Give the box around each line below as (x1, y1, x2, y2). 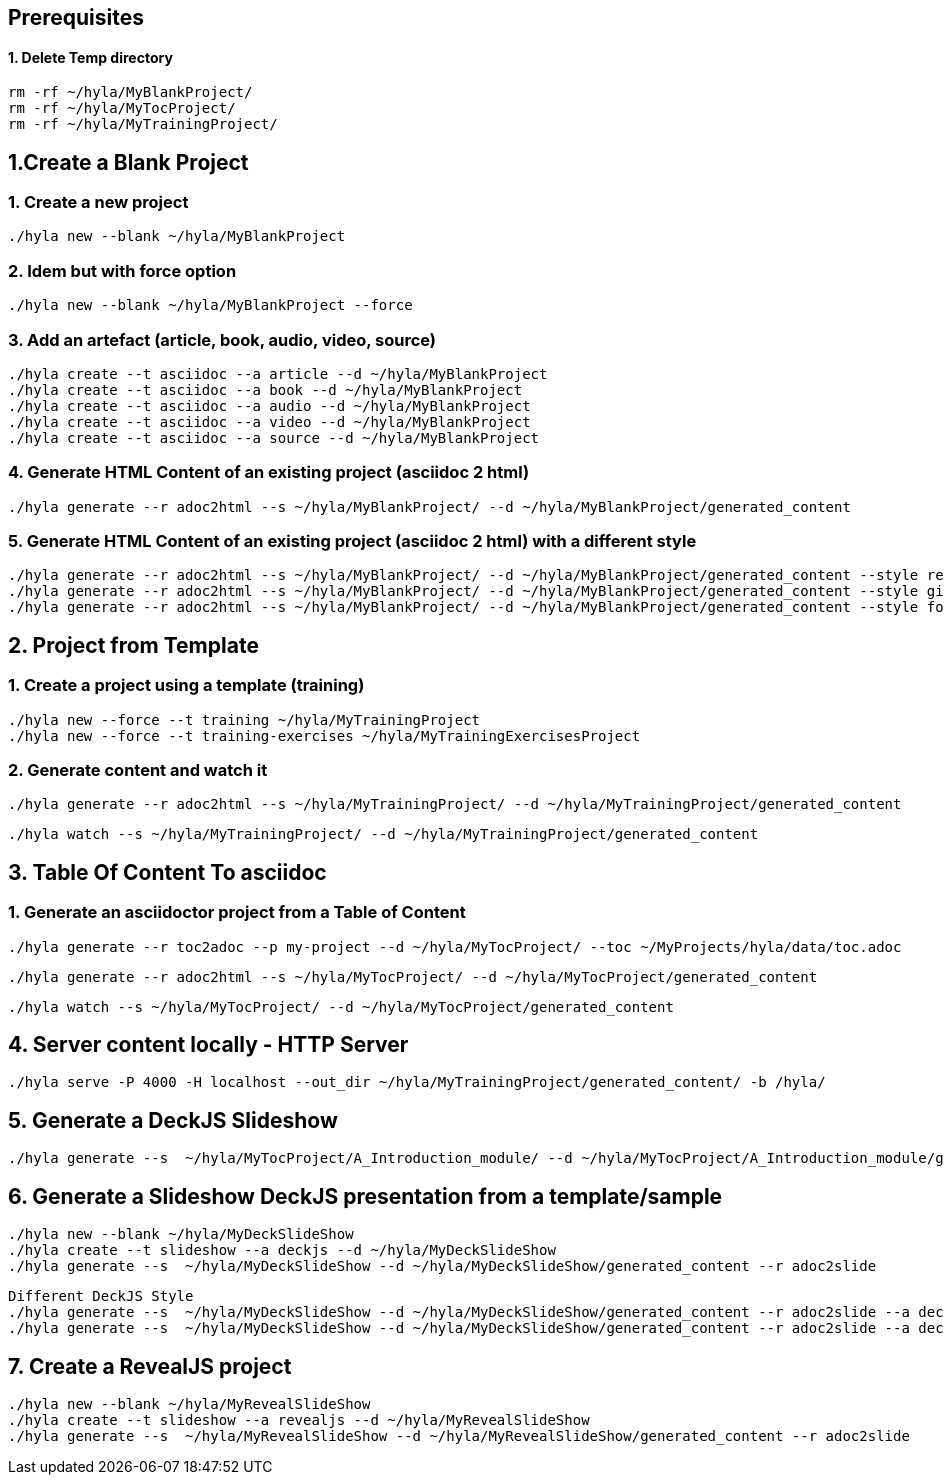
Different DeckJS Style (8, 1288, 194, 1305)
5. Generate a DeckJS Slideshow (8, 1107, 338, 1133)
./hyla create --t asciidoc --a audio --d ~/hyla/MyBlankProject (8, 397, 531, 414)
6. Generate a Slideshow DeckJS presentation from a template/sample (8, 1183, 723, 1209)
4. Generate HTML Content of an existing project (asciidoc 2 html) (8, 462, 530, 483)
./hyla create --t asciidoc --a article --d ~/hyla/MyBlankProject (8, 365, 548, 382)
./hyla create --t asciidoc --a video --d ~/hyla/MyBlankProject (8, 413, 531, 430)
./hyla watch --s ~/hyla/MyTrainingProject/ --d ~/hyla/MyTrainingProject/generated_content (8, 826, 759, 843)
